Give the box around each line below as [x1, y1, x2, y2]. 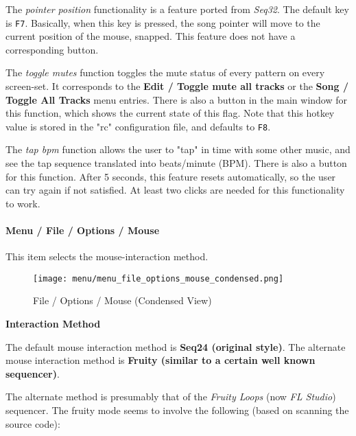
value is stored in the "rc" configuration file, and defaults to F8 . [5, 119, 271, 133]
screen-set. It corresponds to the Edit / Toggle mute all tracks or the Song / [5, 79, 348, 93]
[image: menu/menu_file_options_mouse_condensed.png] [33, 273, 284, 284]
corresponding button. [5, 42, 99, 56]
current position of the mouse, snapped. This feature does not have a [5, 29, 296, 43]
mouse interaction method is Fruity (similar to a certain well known [5, 353, 316, 367]
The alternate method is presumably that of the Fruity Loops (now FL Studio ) [5, 389, 336, 404]
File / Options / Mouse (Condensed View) [33, 293, 212, 308]
